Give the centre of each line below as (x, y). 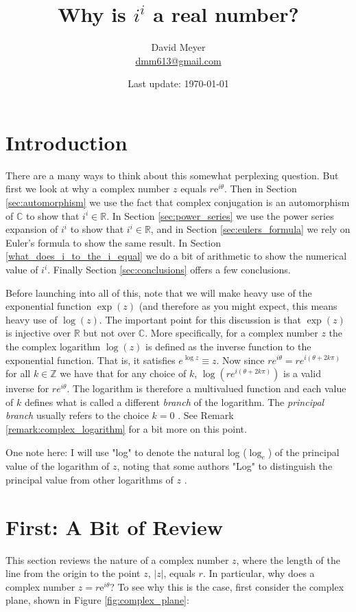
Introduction (67, 142)
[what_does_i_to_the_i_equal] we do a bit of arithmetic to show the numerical (176, 256)
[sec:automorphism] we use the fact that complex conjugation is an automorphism (178, 202)
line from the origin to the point (73, 573)
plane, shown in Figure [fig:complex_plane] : (97, 600)
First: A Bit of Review (115, 526)
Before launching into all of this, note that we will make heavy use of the (159, 292)
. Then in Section (260, 189)
